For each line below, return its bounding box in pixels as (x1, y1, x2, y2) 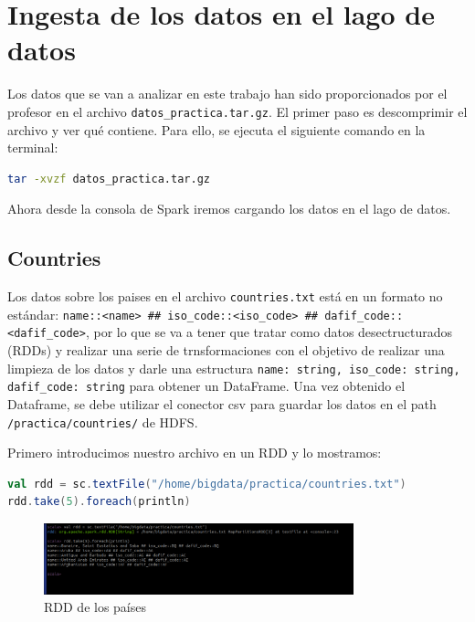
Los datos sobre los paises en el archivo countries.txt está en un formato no (7, 287, 443, 306)
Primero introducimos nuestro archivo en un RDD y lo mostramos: (7, 443, 382, 462)
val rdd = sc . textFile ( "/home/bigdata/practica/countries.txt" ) (7, 477, 406, 490)
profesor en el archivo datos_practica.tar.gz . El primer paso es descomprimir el (7, 101, 468, 121)
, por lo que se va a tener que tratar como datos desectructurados (85, 322, 452, 342)
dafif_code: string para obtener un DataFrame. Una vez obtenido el (7, 376, 406, 395)
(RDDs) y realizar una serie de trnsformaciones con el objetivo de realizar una (7, 341, 445, 360)
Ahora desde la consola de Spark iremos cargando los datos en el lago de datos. (7, 199, 451, 218)
